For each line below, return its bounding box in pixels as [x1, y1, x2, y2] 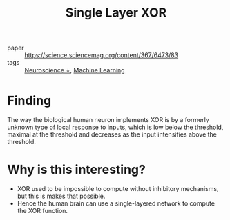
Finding [7, 93, 52, 108]
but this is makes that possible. [17, 192, 106, 201]
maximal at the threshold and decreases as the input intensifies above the [7, 130, 218, 139]
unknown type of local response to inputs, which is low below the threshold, [7, 123, 224, 132]
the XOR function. [17, 207, 68, 215]
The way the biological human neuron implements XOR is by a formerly [7, 116, 209, 124]
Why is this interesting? [7, 162, 146, 177]
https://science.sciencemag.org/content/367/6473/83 [24, 51, 178, 59]
